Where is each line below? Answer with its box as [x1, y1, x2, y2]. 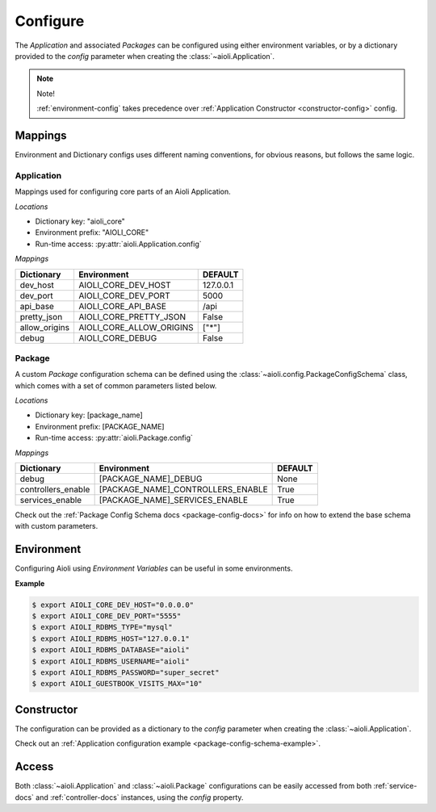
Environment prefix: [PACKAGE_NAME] [35, 421, 165, 431]
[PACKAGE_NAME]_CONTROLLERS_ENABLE [99, 483, 268, 495]
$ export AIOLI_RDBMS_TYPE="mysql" [31, 622, 173, 632]
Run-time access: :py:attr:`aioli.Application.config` [35, 239, 202, 249]
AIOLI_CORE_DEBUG [78, 332, 157, 343]
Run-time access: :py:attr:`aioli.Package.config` [35, 433, 194, 443]
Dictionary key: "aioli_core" [35, 216, 125, 226]
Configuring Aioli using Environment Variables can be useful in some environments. [15, 563, 293, 573]
